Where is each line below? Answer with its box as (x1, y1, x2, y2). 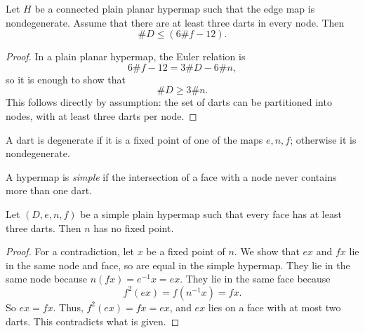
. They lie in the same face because (180, 271, 331, 286)
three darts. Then (6, 220, 81, 235)
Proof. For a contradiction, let (6, 244, 135, 259)
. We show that (234, 244, 300, 259)
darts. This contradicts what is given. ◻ (6, 313, 180, 328)
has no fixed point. (93, 220, 174, 235)
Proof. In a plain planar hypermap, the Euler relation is (6, 49, 246, 64)
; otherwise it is (290, 132, 357, 147)
